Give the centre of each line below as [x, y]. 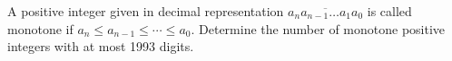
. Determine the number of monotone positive [318, 28]
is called [389, 11]
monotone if [40, 28]
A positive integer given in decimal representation [146, 11]
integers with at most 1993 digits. [101, 46]
